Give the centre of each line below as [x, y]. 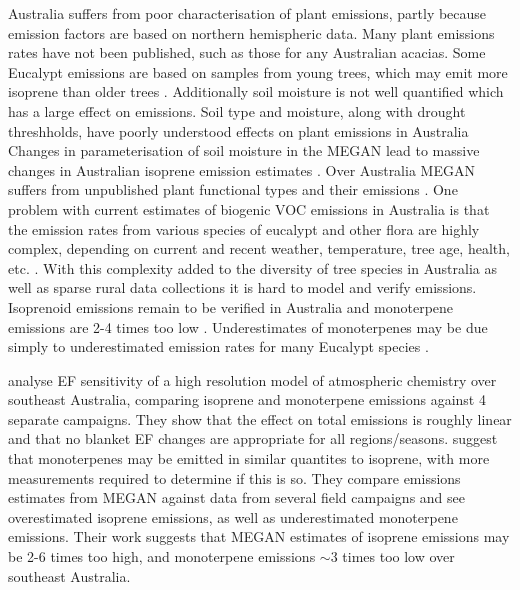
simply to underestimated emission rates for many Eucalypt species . [218, 346]
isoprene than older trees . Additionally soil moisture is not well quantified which [256, 91]
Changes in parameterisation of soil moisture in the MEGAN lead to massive [244, 150]
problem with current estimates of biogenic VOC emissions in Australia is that [249, 208]
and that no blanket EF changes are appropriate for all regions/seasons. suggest [253, 438]
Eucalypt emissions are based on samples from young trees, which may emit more [258, 71]
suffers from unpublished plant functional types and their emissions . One [233, 189]
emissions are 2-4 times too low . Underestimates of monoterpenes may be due [248, 326]
